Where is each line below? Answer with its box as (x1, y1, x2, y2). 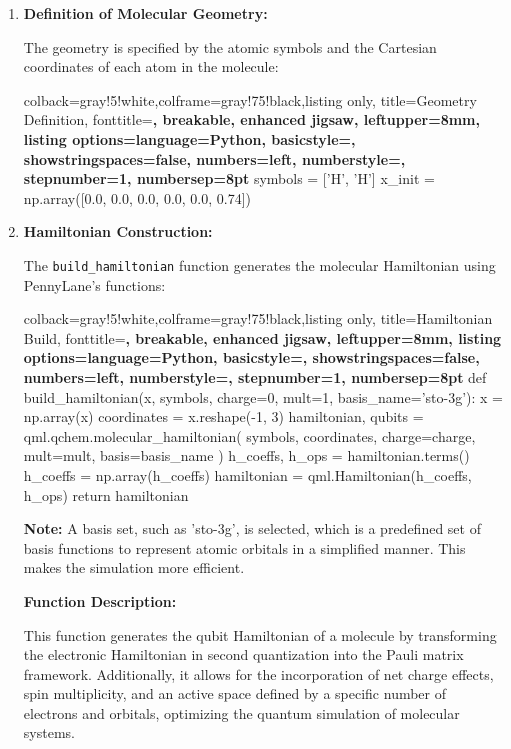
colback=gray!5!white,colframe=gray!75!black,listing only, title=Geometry (23, 89, 477, 110)
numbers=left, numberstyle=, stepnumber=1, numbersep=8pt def (23, 366, 487, 387)
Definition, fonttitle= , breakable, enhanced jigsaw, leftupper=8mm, (23, 109, 481, 130)
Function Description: (23, 590, 177, 611)
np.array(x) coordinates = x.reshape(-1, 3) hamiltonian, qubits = (23, 406, 424, 427)
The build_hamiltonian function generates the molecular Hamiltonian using (23, 254, 496, 275)
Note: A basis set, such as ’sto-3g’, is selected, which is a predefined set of (23, 518, 481, 539)
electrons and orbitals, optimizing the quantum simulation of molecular (23, 702, 460, 723)
